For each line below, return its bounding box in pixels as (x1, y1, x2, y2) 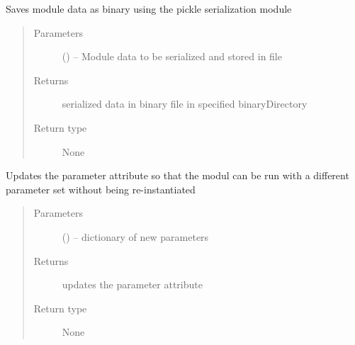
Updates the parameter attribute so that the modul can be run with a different (6, 168, 349, 183)
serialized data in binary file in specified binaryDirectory (62, 96, 308, 111)
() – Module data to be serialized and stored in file (62, 49, 282, 64)
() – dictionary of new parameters (62, 229, 209, 244)
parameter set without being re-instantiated (6, 181, 196, 196)
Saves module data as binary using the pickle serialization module (6, 1, 292, 16)
